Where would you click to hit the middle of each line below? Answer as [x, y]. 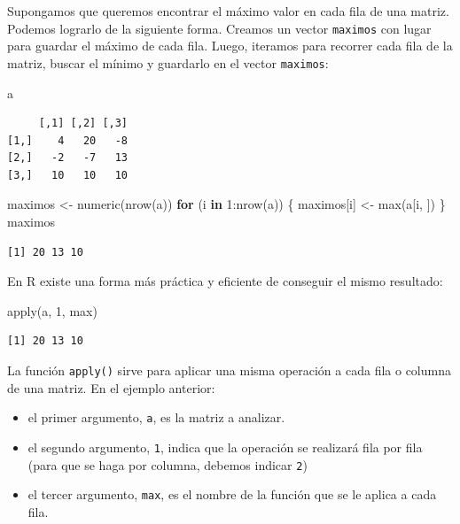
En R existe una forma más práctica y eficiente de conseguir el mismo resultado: [225, 281]
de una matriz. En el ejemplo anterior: [111, 387]
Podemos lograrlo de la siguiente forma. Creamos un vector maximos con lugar [219, 28]
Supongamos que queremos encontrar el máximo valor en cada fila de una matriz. [228, 11]
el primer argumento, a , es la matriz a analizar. [156, 417]
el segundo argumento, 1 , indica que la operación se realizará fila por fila [225, 447]
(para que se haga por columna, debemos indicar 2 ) [168, 464]
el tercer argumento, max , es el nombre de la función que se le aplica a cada [232, 494]
